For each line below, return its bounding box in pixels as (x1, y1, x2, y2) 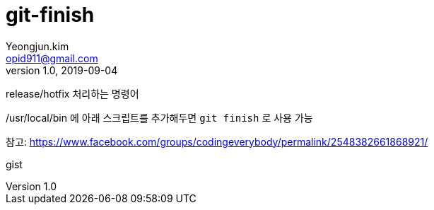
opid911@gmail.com (6, 52, 98, 64)
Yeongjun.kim (6, 40, 69, 52)
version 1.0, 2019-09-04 (6, 64, 118, 76)
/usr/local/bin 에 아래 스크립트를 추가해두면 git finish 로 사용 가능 (6, 111, 313, 124)
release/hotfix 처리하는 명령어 (6, 87, 139, 100)
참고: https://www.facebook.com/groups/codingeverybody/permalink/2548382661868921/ (6, 135, 428, 148)
